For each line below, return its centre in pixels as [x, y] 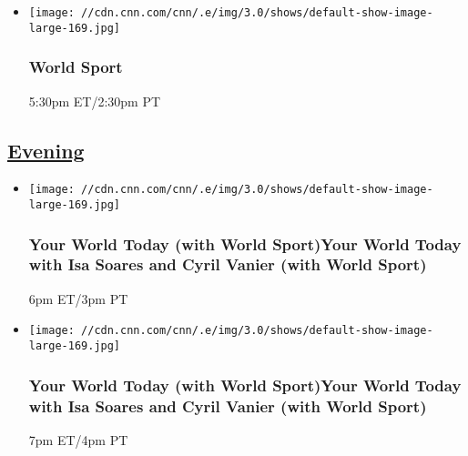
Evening [46, 150]
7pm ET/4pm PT [78, 439]
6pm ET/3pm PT [78, 298]
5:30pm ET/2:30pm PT [95, 101]
